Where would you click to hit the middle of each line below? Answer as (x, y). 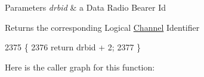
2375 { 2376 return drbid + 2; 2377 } (73, 47)
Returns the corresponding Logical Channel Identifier (102, 27)
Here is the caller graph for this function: (80, 67)
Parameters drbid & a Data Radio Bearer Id (85, 7)
